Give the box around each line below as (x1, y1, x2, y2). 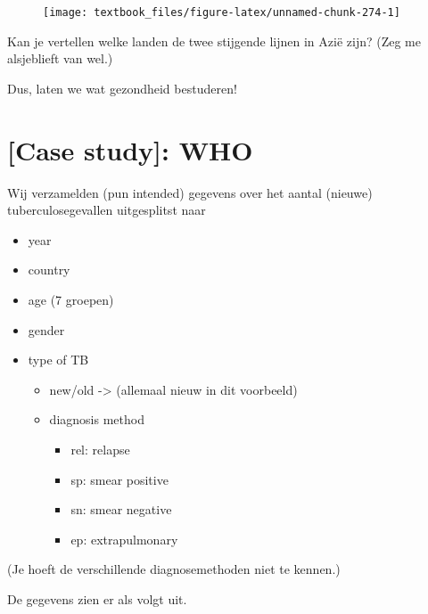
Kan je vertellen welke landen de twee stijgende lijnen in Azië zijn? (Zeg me (7, 31, 422, 50)
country (28, 260, 70, 279)
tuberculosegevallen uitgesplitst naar (7, 201, 206, 219)
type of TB (28, 350, 89, 369)
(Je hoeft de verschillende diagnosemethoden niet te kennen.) (7, 560, 341, 578)
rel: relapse (70, 439, 130, 458)
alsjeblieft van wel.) (7, 49, 113, 68)
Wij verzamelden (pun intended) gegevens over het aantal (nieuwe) (7, 183, 373, 201)
